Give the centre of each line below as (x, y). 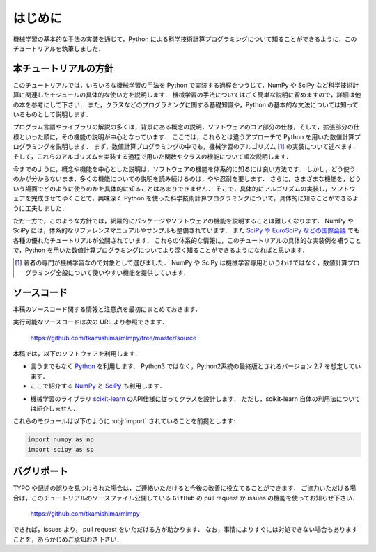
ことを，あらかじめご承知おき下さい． (68, 539)
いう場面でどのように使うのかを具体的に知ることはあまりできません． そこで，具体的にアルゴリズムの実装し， (172, 189)
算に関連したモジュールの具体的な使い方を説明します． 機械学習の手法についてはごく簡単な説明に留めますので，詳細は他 (187, 95)
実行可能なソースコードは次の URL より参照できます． (91, 322)
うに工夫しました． (40, 208)
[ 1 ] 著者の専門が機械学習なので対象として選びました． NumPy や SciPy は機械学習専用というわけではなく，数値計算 (181, 263)
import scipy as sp (61, 449)
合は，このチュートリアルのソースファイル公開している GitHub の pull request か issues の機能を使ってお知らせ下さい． (186, 498)
